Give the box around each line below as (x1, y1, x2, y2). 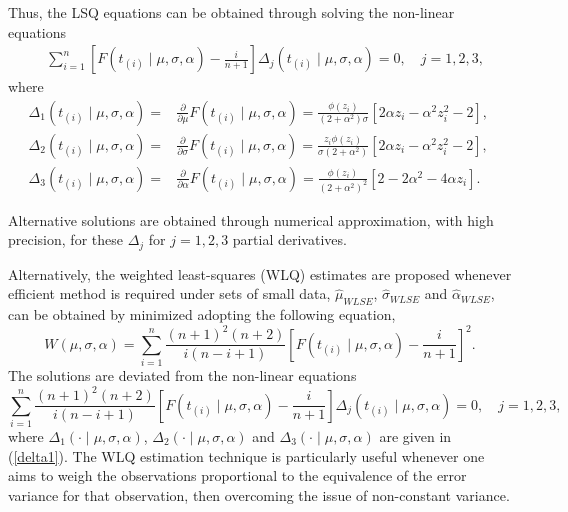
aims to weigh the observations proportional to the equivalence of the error (8, 465, 467, 486)
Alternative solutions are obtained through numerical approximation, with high (8, 209, 494, 230)
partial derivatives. (232, 229, 347, 250)
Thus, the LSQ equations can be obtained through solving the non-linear (8, 2, 455, 22)
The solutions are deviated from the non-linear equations (8, 365, 357, 386)
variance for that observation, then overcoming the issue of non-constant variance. (8, 484, 510, 505)
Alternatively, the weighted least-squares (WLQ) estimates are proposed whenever (8, 263, 512, 284)
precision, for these (8, 229, 123, 250)
